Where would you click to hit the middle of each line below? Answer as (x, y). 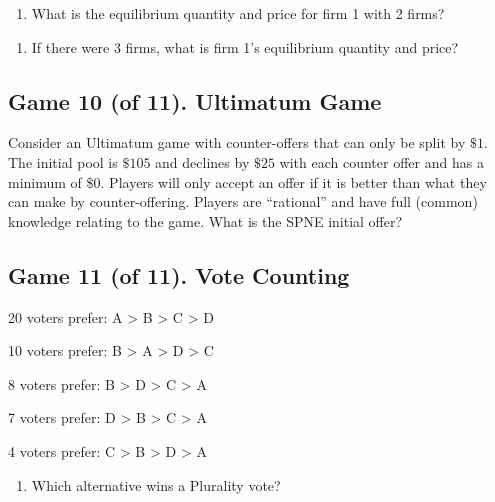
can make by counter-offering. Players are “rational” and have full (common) (243, 201)
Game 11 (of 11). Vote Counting (179, 274)
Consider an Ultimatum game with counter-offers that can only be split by (237, 142)
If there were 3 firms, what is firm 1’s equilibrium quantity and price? (245, 46)
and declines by (202, 161)
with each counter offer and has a (381, 161)
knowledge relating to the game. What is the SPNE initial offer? (205, 220)
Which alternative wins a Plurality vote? (156, 484)
